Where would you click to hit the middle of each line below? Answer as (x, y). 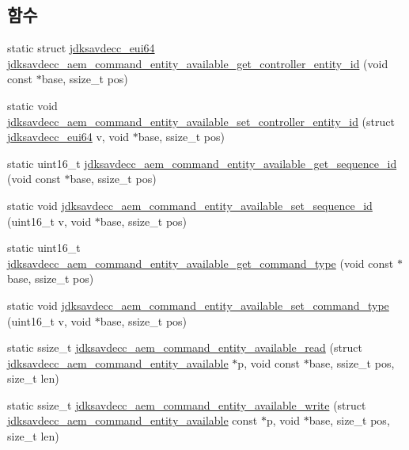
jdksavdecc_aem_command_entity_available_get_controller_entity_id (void (198, 63)
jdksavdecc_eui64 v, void (68, 137)
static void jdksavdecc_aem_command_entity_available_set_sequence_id (190, 205)
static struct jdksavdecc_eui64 (81, 48)
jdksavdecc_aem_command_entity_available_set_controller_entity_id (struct (201, 121)
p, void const (269, 362)
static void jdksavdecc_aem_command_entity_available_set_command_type (198, 305)
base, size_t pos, (349, 420)
